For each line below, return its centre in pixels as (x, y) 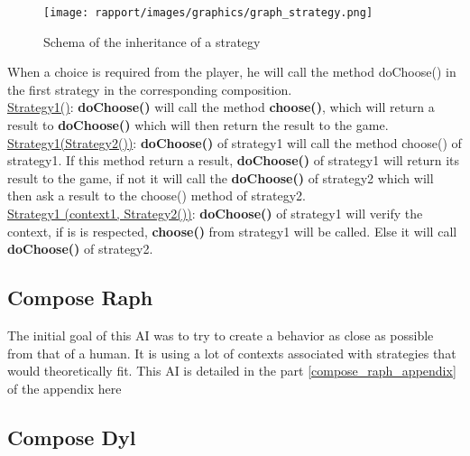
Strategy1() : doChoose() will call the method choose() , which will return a (221, 107)
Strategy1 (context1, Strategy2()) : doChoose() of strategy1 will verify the (215, 213)
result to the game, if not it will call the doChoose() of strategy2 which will (221, 177)
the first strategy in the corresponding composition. (150, 89)
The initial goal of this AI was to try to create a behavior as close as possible (221, 335)
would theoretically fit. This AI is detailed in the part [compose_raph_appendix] (232, 371)
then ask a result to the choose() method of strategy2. (157, 195)
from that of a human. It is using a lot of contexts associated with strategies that (232, 353)
